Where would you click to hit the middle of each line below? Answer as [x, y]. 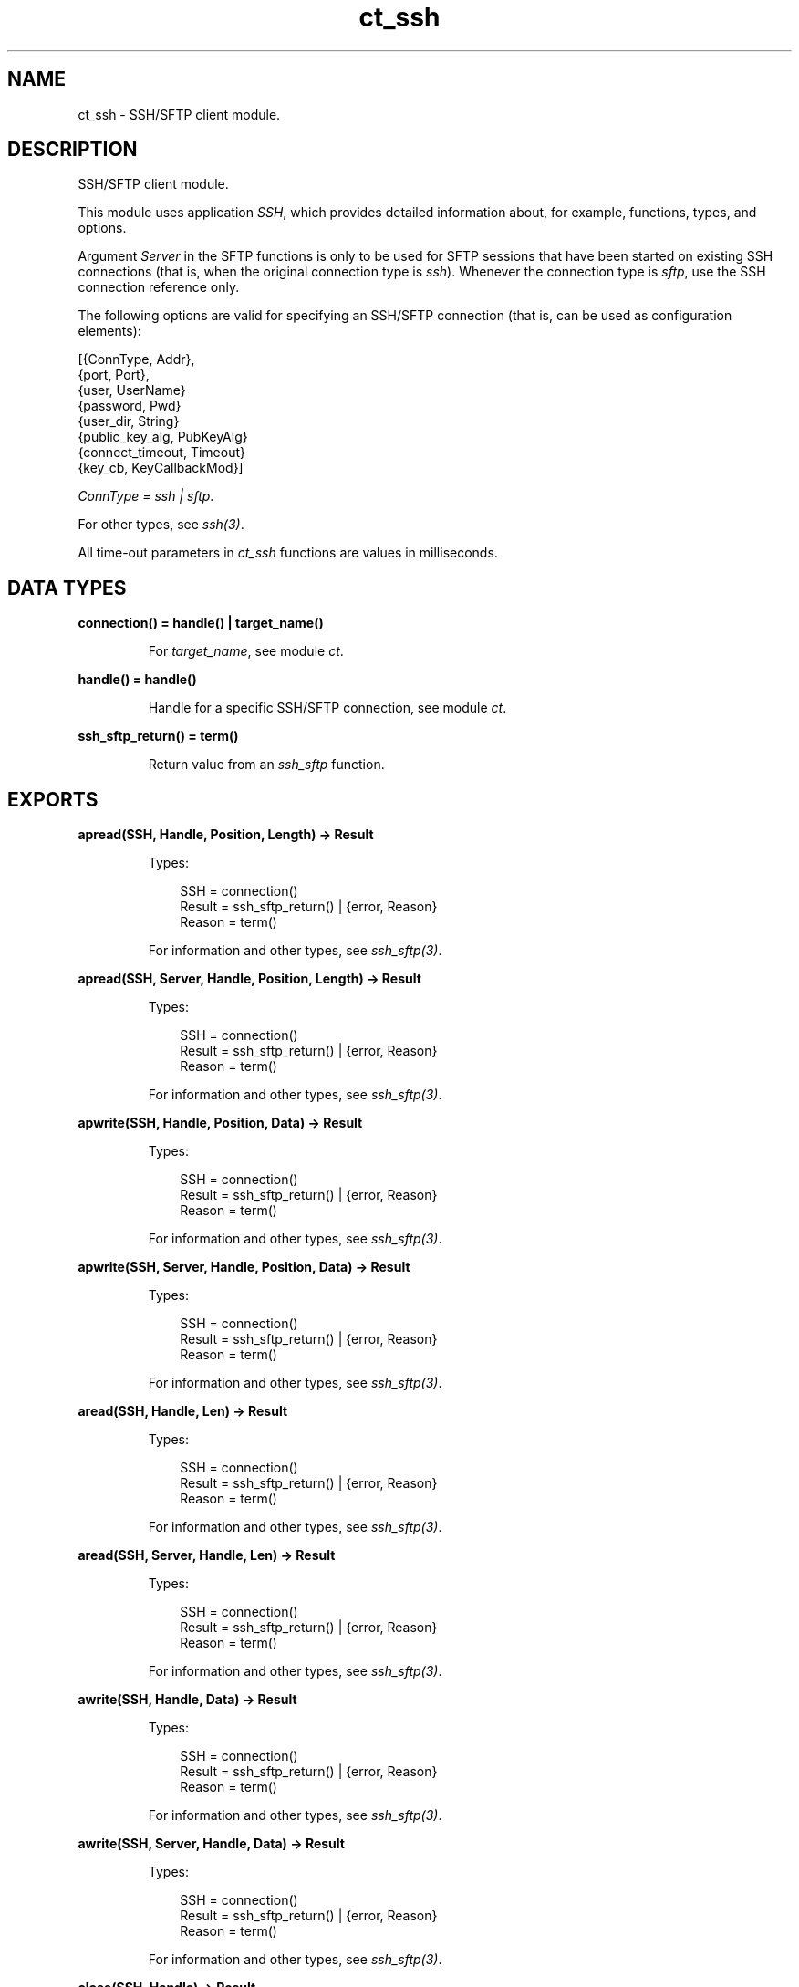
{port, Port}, [114, 375]
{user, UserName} [132, 390]
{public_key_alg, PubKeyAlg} [163, 437]
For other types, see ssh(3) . [161, 525]
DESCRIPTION [73, 150]
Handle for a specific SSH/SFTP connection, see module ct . [327, 708]
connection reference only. [159, 287]
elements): [109, 331]
